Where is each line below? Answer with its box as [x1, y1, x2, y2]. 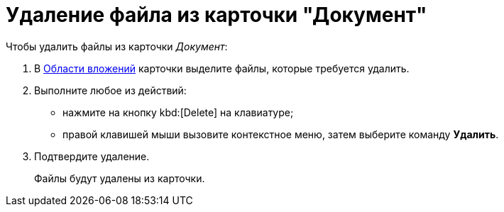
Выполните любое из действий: [34, 84, 187, 96]
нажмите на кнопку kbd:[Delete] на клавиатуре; [62, 106, 294, 118]
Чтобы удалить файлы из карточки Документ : [6, 40, 228, 52]
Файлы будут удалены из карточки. [34, 172, 205, 184]
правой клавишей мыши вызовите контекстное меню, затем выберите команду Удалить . [62, 128, 499, 140]
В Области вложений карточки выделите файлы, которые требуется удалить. [34, 62, 410, 74]
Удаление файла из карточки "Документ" [6, 3, 427, 27]
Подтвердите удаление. [34, 150, 150, 162]
